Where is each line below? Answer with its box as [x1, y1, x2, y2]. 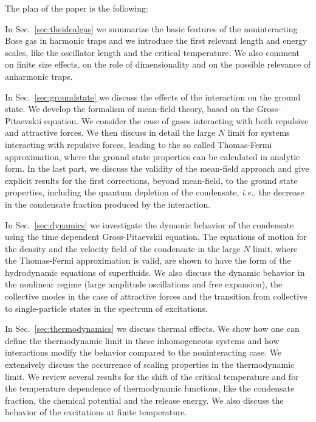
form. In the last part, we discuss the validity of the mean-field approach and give [5, 162, 309, 175]
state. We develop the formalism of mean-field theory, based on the [5, 102, 255, 115]
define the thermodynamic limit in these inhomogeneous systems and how [5, 334, 280, 346]
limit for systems [227, 126, 290, 139]
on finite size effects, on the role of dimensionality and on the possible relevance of [5, 58, 311, 71]
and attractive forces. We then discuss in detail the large [5, 126, 216, 139]
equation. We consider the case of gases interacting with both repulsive [44, 114, 309, 127]
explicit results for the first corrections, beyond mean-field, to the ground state [5, 174, 298, 186]
